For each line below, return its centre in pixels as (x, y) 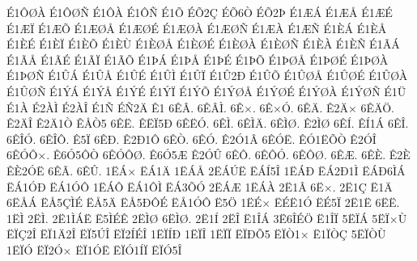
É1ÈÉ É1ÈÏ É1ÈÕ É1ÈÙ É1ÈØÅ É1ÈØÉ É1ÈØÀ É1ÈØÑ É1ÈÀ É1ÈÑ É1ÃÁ (203, 44)
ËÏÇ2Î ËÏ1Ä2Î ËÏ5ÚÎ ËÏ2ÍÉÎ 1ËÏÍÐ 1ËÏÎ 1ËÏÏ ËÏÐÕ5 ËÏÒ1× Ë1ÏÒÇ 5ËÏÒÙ (196, 234)
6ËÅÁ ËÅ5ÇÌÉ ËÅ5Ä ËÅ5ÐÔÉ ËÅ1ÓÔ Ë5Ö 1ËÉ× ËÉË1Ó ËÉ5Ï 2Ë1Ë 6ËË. (203, 202)
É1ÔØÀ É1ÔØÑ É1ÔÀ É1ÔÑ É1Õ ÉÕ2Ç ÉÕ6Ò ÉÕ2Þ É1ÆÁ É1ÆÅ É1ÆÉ (200, 12)
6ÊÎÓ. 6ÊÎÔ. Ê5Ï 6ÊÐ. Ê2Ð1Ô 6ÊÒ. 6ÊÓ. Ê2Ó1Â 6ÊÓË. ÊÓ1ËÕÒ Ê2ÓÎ (191, 139)
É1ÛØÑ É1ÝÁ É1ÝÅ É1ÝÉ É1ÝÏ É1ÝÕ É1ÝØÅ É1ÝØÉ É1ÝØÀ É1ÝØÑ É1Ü (206, 91)
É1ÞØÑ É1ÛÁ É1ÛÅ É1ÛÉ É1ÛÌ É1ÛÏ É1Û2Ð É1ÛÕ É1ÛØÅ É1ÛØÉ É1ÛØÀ (207, 76)
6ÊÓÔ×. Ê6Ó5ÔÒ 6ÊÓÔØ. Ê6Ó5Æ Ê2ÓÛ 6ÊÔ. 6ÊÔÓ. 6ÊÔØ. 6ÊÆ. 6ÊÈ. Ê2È (208, 155)
